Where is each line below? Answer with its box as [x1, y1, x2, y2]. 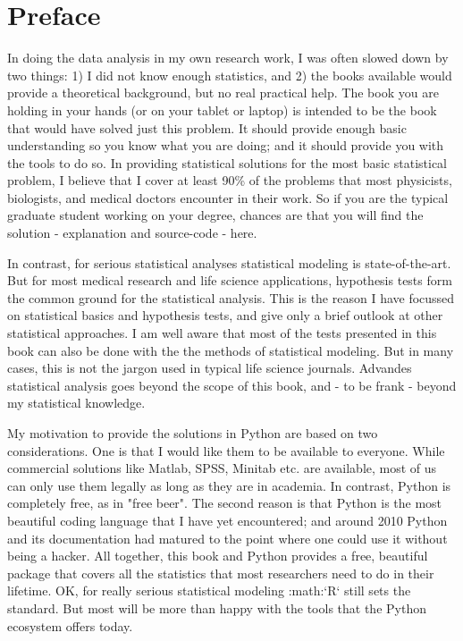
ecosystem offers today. [7, 616, 133, 635]
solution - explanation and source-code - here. [7, 224, 257, 242]
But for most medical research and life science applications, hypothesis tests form [7, 271, 452, 290]
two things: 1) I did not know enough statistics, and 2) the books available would [7, 65, 452, 84]
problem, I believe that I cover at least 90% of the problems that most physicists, [7, 171, 452, 190]
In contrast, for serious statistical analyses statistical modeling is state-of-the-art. [7, 253, 451, 272]
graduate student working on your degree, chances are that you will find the [7, 206, 424, 224]
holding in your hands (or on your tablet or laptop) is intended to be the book [7, 100, 437, 119]
